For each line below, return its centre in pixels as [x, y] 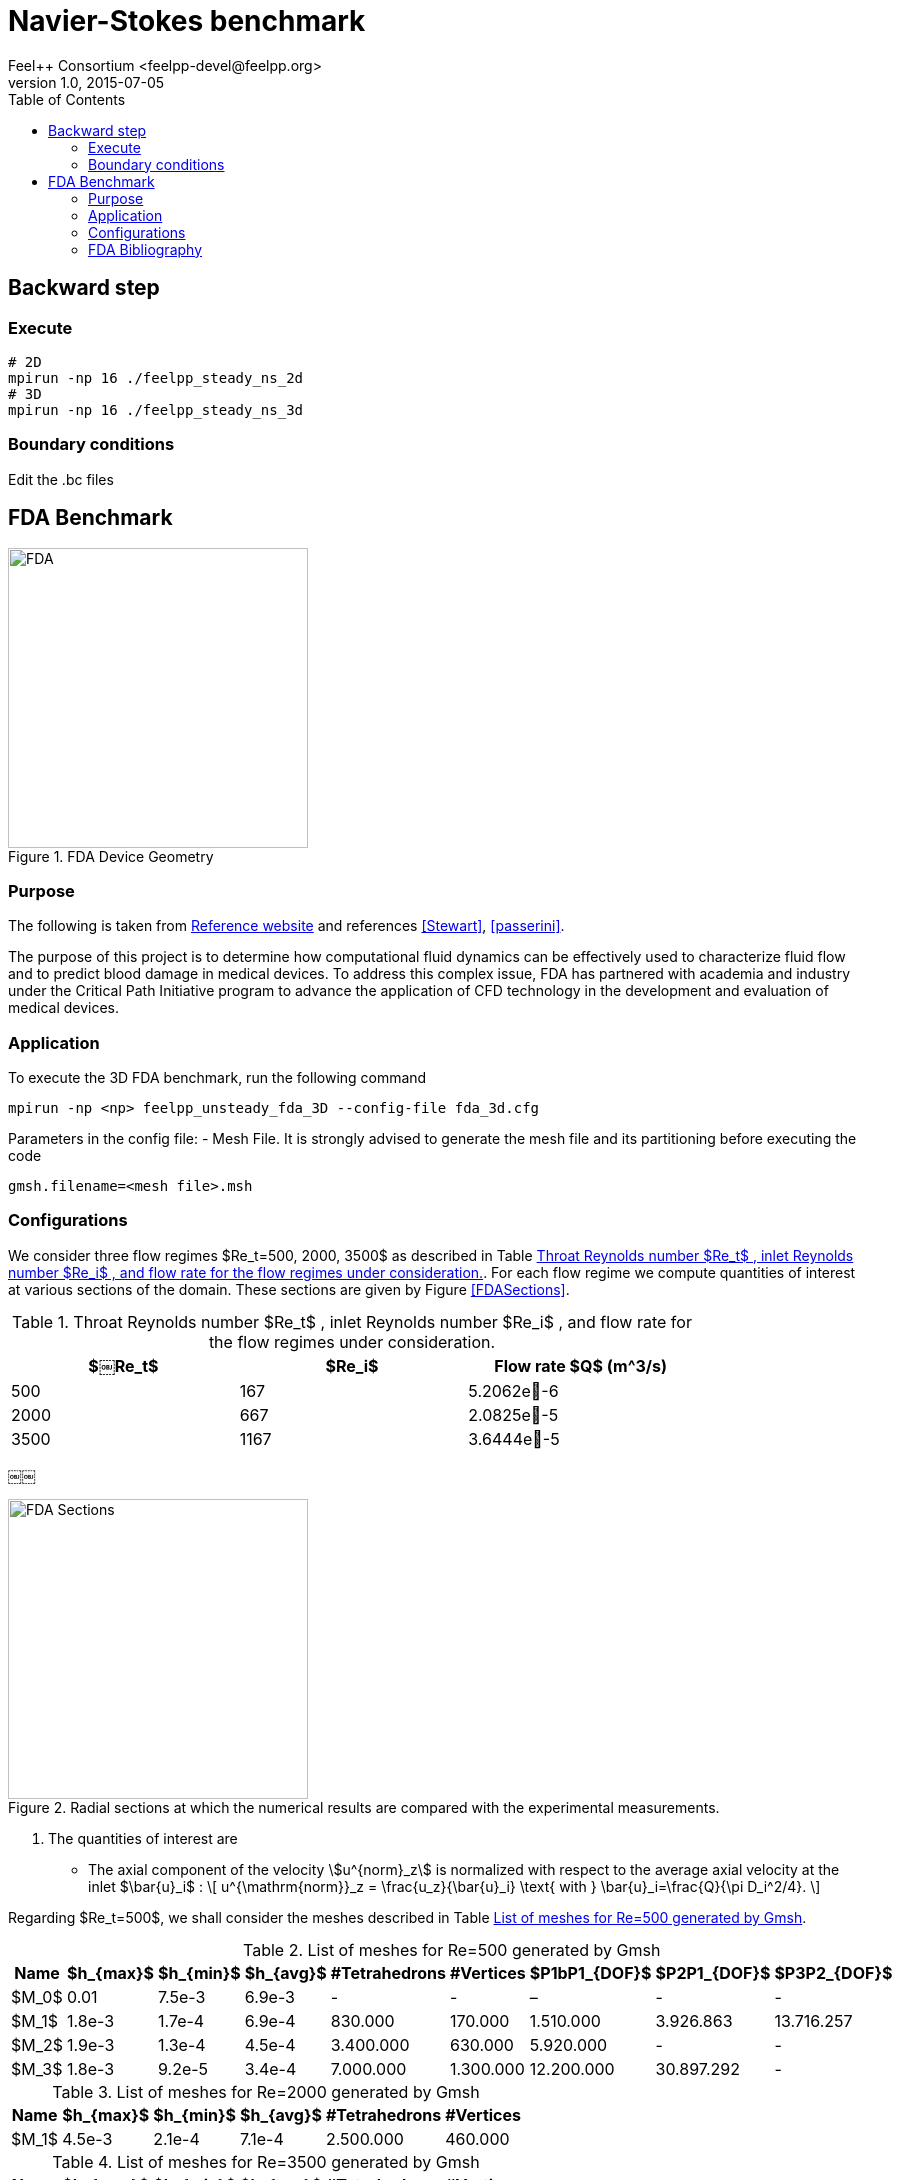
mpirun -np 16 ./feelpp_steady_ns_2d [156, 377]
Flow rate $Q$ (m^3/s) [581, 1365]
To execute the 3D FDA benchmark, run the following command [217, 1078]
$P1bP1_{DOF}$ [590, 1972]
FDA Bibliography [145, 249]
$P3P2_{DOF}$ [833, 1972]
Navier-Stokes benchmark [187, 21]
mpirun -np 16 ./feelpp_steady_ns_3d [156, 409]
